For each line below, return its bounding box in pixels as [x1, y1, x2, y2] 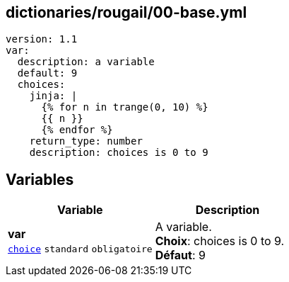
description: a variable [17, 56, 155, 68]
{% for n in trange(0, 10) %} [41, 101, 208, 113]
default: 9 [17, 67, 78, 79]
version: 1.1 [6, 33, 78, 45]
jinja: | [29, 90, 78, 102]
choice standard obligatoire [8, 244, 153, 255]
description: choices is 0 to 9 [29, 147, 208, 159]
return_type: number [29, 135, 143, 147]
